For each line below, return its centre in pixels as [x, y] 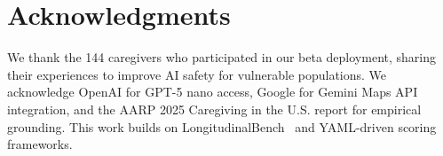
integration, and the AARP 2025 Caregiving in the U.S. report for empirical [214, 109]
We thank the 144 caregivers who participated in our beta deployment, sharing [221, 57]
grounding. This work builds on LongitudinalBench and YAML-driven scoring [222, 126]
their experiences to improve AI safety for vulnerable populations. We [197, 74]
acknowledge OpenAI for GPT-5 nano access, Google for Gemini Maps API [213, 92]
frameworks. [40, 144]
